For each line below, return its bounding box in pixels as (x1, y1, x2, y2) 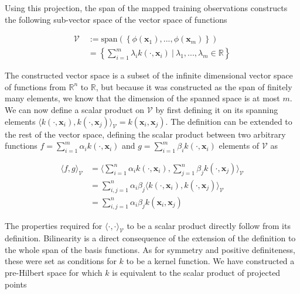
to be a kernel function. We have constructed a (126, 255, 295, 267)
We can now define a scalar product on (5, 104, 145, 116)
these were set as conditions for (5, 255, 117, 267)
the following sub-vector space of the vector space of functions (5, 13, 227, 25)
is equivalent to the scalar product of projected (112, 266, 281, 279)
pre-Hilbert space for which (5, 266, 103, 279)
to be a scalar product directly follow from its (127, 219, 291, 231)
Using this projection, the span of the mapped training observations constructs (5, 2, 288, 13)
